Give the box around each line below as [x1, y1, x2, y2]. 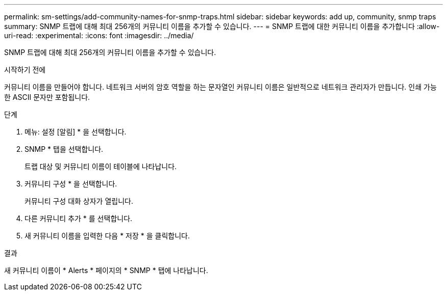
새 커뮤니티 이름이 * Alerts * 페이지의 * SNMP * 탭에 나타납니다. [4, 266, 208, 275]
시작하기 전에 [4, 65, 46, 74]
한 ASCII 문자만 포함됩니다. [4, 93, 90, 101]
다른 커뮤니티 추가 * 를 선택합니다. [24, 214, 133, 223]
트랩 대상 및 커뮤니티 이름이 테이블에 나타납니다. [24, 162, 177, 171]
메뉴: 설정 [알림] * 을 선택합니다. [24, 127, 127, 136]
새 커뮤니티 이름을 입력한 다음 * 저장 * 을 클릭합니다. [24, 231, 190, 240]
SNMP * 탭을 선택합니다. [24, 145, 104, 153]
